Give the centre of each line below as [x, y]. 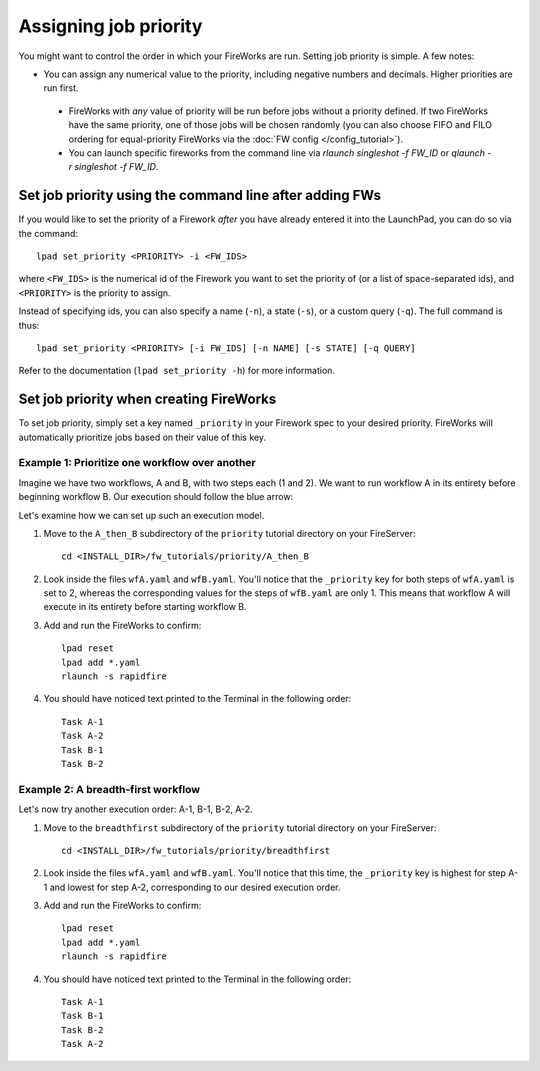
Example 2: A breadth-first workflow [109, 789]
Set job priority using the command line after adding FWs [200, 195]
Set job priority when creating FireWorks [147, 399]
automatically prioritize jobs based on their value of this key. [142, 437]
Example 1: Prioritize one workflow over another [137, 463]
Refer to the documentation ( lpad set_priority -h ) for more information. [176, 371]
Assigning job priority [110, 26]
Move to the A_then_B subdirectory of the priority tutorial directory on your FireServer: [229, 533]
